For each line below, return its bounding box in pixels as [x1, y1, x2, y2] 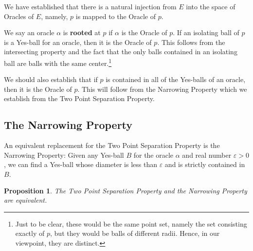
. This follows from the [157, 37, 225, 47]
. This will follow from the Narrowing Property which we [77, 84, 247, 94]
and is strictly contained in [164, 159, 245, 169]
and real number [182, 149, 232, 160]
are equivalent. [4, 195, 47, 205]
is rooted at [63, 27, 101, 38]
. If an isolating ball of [173, 27, 239, 38]
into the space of [186, 1, 235, 11]
